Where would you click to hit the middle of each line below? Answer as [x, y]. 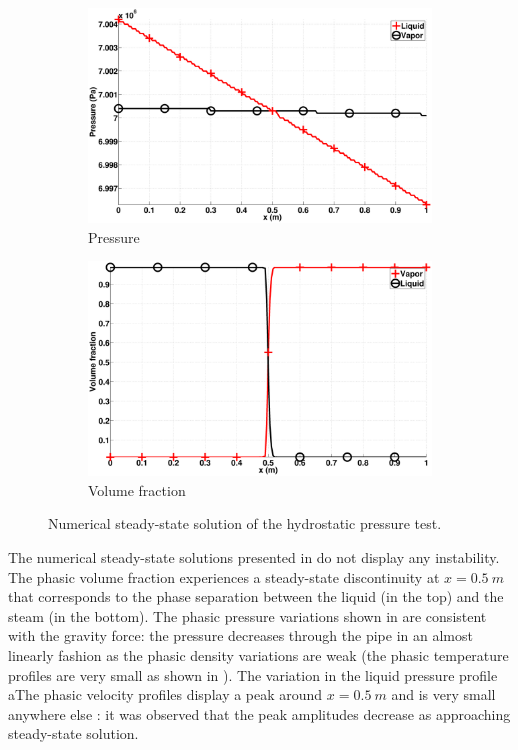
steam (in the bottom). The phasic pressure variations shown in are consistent [247, 615]
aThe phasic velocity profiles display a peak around [165, 694]
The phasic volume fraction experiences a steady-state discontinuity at [224, 576]
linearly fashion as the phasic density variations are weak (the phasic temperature [258, 654]
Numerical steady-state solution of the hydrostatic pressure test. [245, 523]
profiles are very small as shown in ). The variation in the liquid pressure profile [253, 674]
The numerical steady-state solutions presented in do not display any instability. [254, 556]
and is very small [443, 694]
